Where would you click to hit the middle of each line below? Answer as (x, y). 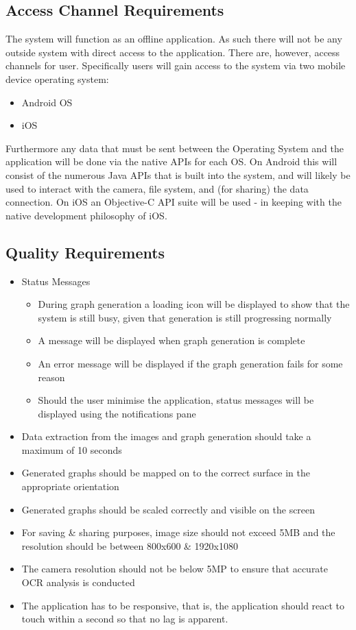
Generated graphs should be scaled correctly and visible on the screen (168, 509)
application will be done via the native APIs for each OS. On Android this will (171, 161)
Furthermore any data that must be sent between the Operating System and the (175, 148)
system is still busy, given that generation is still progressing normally (185, 317)
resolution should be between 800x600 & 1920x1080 (130, 545)
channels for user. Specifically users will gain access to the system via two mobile (176, 65)
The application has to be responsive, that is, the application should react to (183, 605)
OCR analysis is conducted (78, 582)
